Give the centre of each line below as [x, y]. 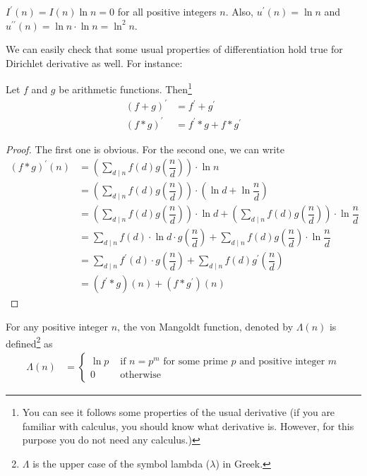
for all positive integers [167, 11]
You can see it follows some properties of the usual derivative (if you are [179, 411]
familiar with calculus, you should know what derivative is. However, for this [188, 426]
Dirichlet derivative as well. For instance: [94, 63]
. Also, [240, 11]
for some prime [195, 361]
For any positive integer [57, 327]
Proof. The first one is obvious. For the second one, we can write [145, 149]
